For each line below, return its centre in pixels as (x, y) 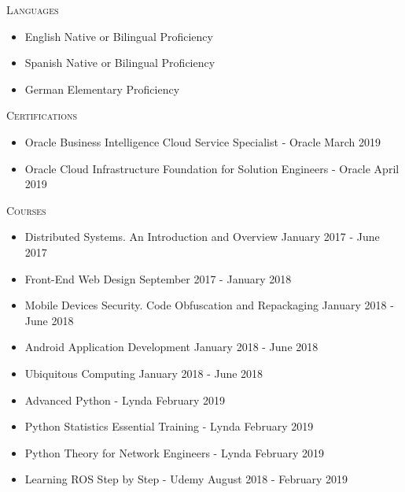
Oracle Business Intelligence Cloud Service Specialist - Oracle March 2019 (202, 141)
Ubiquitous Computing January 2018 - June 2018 (144, 373)
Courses (26, 210)
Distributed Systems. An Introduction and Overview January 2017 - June (202, 237)
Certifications (42, 115)
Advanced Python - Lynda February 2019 (125, 400)
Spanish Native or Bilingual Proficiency (120, 63)
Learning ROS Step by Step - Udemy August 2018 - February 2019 (186, 479)
